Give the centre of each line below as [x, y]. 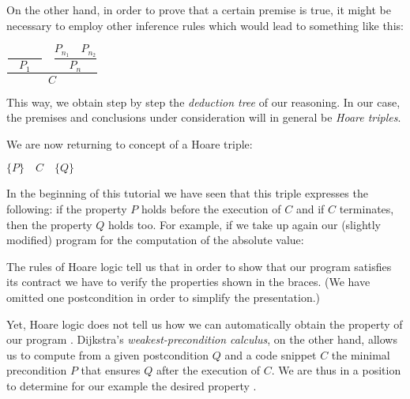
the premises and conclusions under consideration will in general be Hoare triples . [204, 117]
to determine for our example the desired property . [132, 385]
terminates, [367, 208]
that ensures [111, 370]
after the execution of [208, 370]
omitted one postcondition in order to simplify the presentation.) [164, 297]
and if [310, 208]
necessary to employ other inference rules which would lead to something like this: [205, 25]
